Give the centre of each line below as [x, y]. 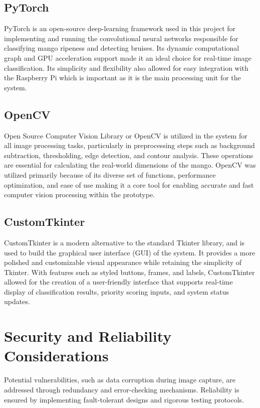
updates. [17, 301]
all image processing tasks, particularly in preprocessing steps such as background [129, 145]
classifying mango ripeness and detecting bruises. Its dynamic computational [122, 48]
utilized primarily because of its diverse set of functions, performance [110, 174]
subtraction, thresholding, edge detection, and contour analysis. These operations [129, 155]
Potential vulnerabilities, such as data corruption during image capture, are [120, 380]
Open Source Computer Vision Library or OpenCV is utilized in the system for [126, 135]
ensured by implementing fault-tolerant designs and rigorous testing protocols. [124, 399]
